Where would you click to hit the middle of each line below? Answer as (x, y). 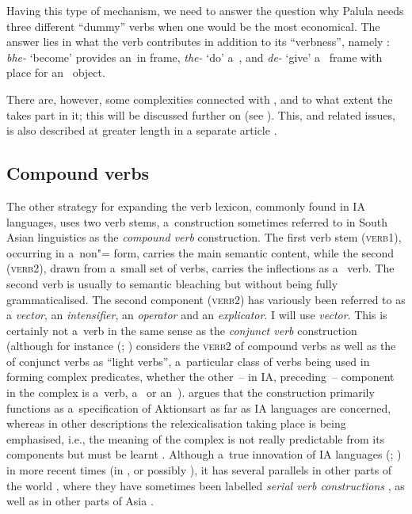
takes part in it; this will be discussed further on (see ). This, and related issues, (201, 114)
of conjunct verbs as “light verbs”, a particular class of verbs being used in (188, 361)
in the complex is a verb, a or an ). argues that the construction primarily (191, 392)
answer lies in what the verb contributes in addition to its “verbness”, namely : (198, 42)
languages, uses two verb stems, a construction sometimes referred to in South (197, 221)
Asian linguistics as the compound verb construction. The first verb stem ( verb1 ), (204, 237)
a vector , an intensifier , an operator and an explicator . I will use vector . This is (197, 315)
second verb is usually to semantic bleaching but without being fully (172, 283)
